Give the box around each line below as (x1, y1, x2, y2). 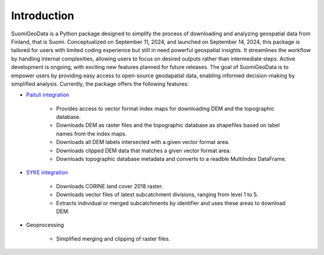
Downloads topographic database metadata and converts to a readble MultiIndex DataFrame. (56, 155, 287, 163)
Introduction (11, 9, 74, 22)
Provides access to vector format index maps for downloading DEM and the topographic (56, 105, 275, 112)
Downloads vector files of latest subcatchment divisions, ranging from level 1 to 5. (56, 191, 259, 198)
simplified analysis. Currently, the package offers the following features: (11, 80, 189, 87)
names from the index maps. (56, 130, 127, 137)
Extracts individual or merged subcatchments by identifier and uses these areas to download (56, 199, 286, 206)
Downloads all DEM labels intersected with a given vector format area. (56, 139, 230, 146)
